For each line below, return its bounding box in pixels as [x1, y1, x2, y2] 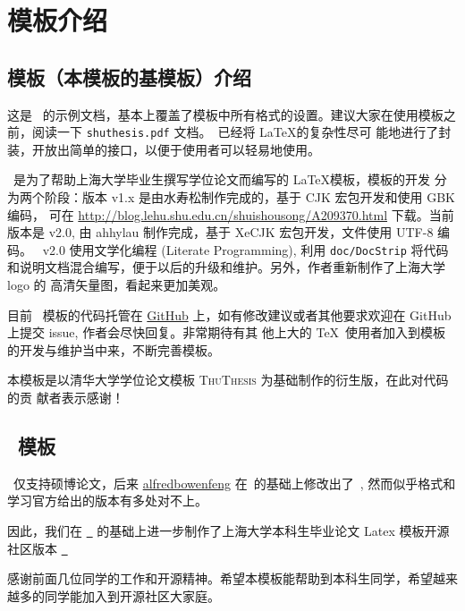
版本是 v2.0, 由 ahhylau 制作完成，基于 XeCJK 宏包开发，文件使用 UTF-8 [7, 223, 434, 242]
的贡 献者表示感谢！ [7, 388, 124, 407]
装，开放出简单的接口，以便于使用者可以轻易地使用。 [7, 140, 320, 158]
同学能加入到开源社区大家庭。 [44, 586, 220, 605]
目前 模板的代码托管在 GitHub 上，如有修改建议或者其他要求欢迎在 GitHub [7, 305, 452, 324]
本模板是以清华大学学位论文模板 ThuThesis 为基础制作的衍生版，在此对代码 [7, 370, 449, 389]
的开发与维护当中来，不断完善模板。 [7, 340, 220, 359]
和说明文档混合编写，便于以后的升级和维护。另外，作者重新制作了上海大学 [7, 258, 445, 276]
